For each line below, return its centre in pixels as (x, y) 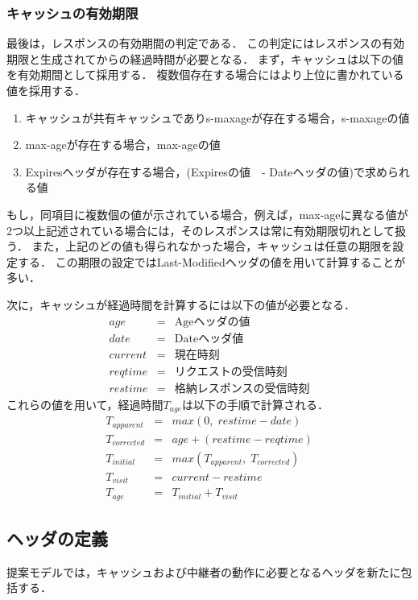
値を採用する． (46, 90)
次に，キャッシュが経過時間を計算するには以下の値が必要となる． (181, 304)
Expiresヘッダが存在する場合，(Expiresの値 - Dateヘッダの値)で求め (207, 171)
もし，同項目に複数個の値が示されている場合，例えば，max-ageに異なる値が (207, 214)
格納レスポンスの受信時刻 (242, 389)
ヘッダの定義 (57, 538)
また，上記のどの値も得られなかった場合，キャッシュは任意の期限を (212, 246)
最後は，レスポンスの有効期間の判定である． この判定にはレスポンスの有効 (205, 43)
